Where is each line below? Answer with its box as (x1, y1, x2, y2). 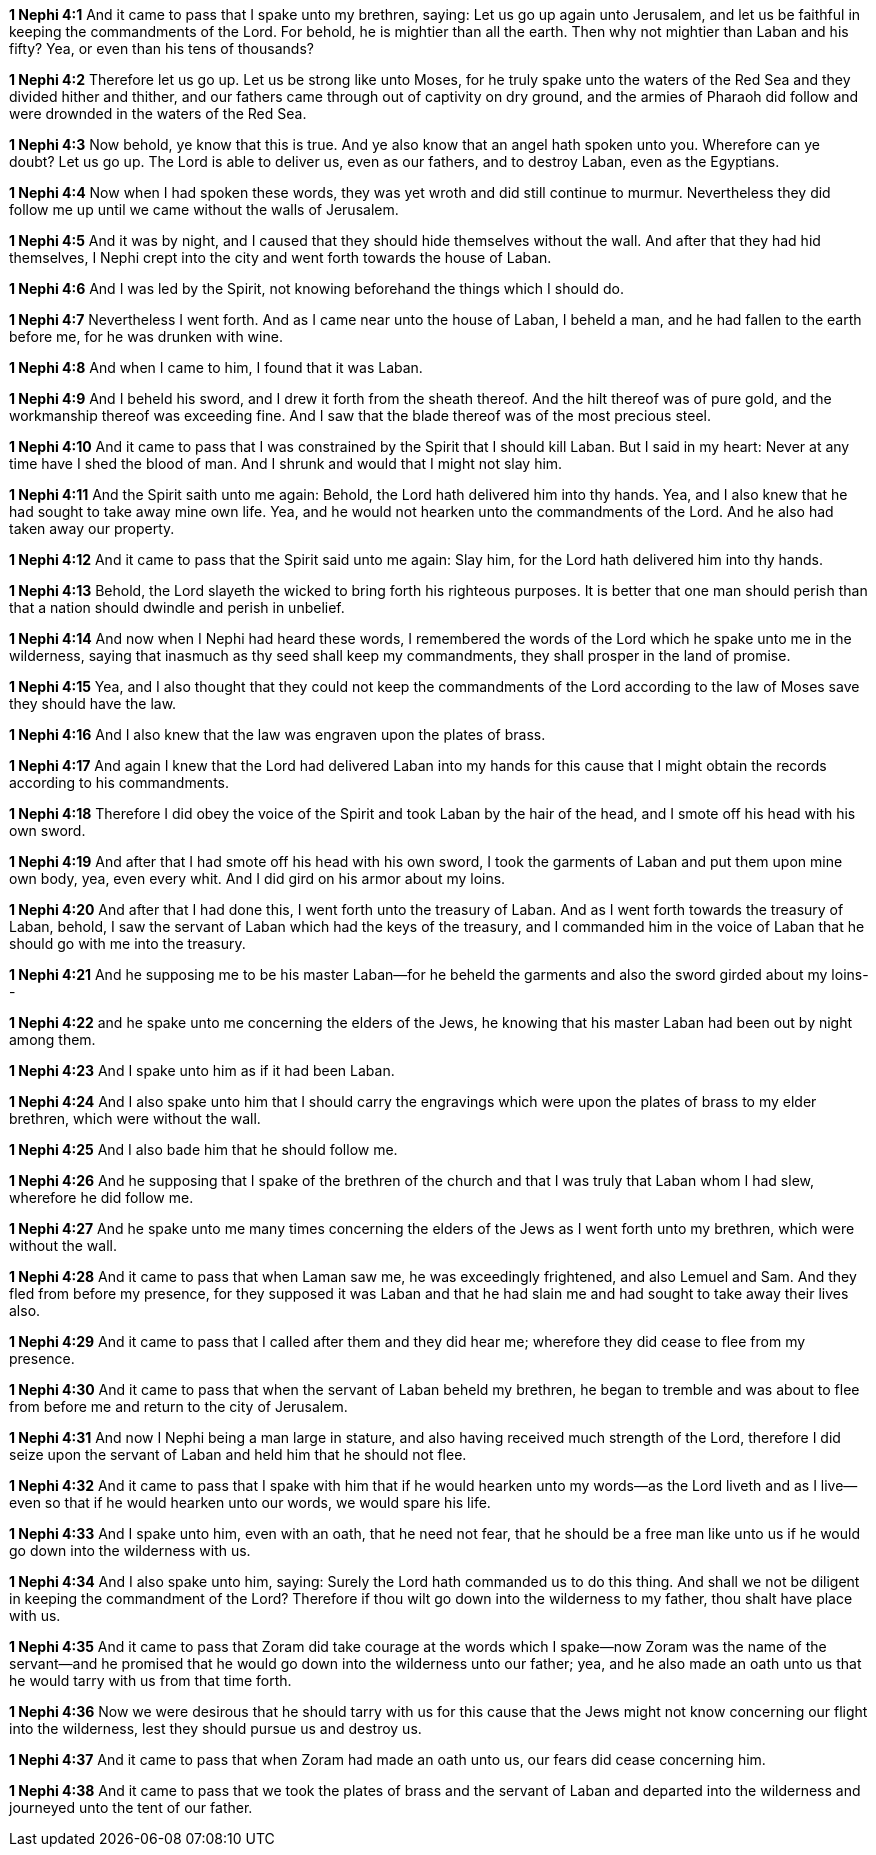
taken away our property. (9, 520, 175, 537)
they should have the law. (9, 695, 177, 712)
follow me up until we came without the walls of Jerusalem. (9, 201, 399, 218)
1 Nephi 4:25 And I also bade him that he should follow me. (9, 1141, 398, 1158)
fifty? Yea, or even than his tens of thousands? (9, 40, 314, 57)
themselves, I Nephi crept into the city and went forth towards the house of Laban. (9, 249, 552, 266)
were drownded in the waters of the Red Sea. (9, 105, 307, 122)
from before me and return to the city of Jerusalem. (9, 1398, 348, 1415)
